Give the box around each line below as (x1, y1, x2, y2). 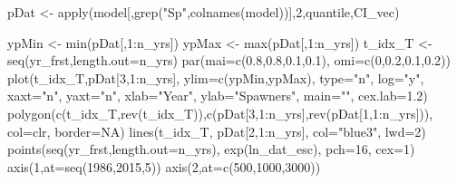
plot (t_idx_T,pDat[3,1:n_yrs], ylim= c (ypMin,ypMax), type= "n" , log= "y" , (7, 68, 424, 87)
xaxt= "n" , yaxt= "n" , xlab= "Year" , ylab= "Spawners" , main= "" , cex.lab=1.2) (7, 86, 428, 105)
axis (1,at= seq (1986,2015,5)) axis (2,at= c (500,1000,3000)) (7, 157, 321, 176)
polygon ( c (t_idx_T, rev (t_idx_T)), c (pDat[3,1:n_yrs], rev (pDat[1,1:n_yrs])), (7, 103, 433, 122)
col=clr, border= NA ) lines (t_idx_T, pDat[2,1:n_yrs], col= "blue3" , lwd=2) (7, 121, 426, 140)
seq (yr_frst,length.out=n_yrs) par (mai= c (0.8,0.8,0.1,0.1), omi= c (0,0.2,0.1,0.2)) (7, 51, 451, 70)
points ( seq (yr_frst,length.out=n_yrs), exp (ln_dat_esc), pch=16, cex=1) (7, 140, 415, 159)
